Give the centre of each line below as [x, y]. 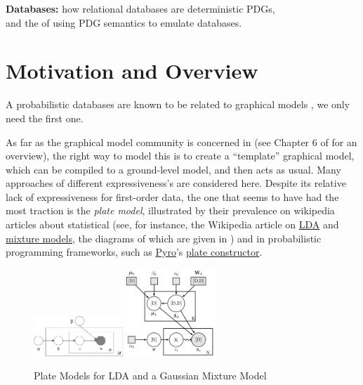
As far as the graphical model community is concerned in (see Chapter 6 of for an [181, 142]
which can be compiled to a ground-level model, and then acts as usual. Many [173, 169]
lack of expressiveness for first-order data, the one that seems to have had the [172, 196]
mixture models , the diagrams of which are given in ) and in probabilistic [164, 238]
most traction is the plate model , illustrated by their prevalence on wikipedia [170, 210]
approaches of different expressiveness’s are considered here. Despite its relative [176, 183]
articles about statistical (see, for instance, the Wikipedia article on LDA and [172, 224]
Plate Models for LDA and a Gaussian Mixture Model [150, 376]
